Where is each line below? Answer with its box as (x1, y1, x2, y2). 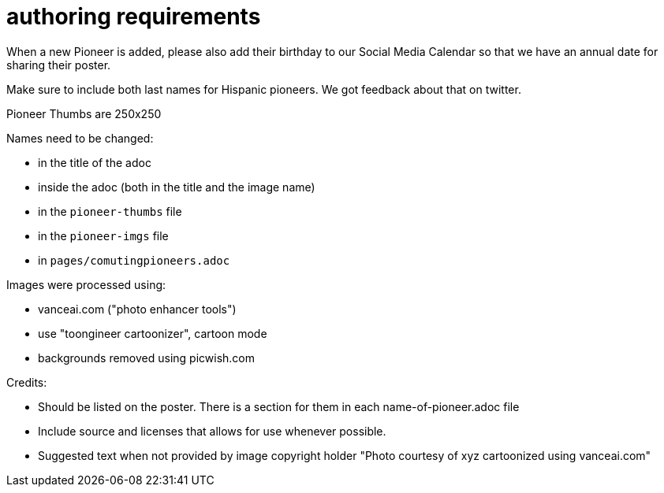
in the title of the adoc (38, 155, 151, 169)
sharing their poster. (6, 57, 111, 72)
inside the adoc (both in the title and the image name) (38, 180, 315, 194)
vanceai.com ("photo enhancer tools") (38, 302, 237, 316)
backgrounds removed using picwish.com (38, 350, 256, 365)
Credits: (6, 375, 47, 389)
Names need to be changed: (6, 131, 154, 145)
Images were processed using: (6, 277, 166, 291)
